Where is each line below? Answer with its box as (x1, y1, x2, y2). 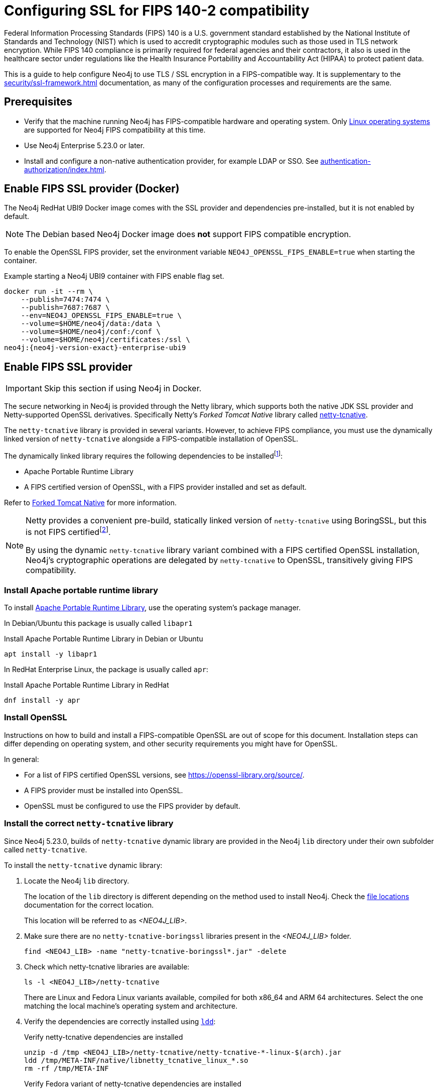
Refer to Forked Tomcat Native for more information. (4, 498, 177, 507)
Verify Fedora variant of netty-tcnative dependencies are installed (24, 1079, 241, 1088)
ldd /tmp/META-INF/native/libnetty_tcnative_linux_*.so (24, 1056, 248, 1064)
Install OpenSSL (4, 712, 67, 723)
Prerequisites (4, 95, 72, 108)
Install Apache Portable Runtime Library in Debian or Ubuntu (4, 634, 203, 643)
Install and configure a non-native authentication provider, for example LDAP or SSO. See (24, 156, 319, 165)
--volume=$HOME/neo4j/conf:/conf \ (21, 327, 161, 336)
